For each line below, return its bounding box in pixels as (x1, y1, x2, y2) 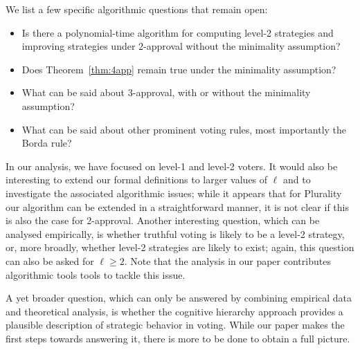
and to (282, 172, 311, 187)
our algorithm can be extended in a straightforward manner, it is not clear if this (6, 199, 349, 214)
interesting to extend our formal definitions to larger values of (6, 172, 268, 187)
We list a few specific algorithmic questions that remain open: (6, 2, 268, 16)
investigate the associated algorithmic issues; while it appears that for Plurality (6, 185, 342, 200)
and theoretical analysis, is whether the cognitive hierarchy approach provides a (6, 304, 343, 318)
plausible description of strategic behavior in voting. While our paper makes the (6, 317, 345, 332)
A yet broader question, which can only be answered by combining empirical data (6, 291, 352, 305)
